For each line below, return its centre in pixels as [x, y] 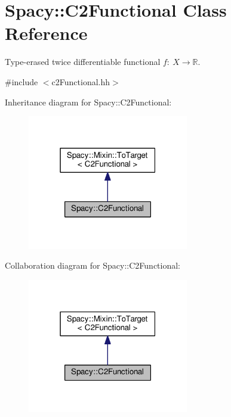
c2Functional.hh [81, 81]
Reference [46, 33]
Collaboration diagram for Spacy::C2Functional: [93, 265]
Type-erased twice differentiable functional [83, 62]
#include [21, 81]
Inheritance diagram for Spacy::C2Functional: [88, 102]
